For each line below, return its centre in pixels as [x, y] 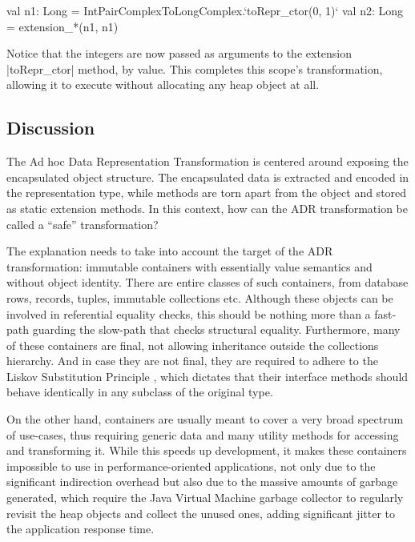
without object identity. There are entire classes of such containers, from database [207, 282]
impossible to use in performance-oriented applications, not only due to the [191, 466]
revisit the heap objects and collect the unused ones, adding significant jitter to [201, 513]
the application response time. [81, 529]
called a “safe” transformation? [83, 224]
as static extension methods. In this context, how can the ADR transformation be [207, 208]
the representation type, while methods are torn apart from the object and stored [207, 193]
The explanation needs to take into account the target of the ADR [170, 251]
